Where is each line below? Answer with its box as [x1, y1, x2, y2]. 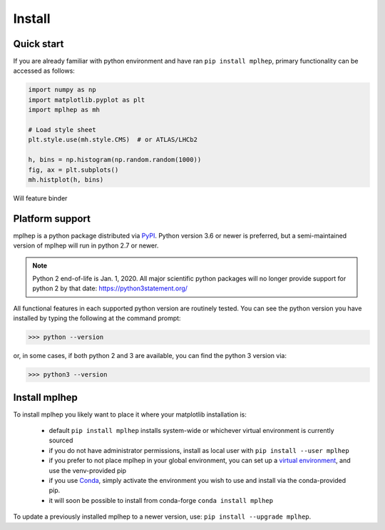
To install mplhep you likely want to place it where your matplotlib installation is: [13, 410, 247, 419]
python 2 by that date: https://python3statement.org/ [32, 284, 188, 292]
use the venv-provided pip [48, 466, 127, 474]
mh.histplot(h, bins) [28, 175, 104, 183]
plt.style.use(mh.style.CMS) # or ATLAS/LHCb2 [28, 136, 197, 144]
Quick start [13, 38, 64, 50]
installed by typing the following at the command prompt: [13, 314, 181, 322]
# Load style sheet [28, 126, 96, 133]
